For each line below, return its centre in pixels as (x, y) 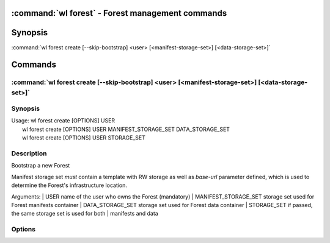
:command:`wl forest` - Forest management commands (119, 13)
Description (29, 153)
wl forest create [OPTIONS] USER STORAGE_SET (84, 138)
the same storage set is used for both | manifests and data (85, 214)
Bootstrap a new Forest (41, 166)
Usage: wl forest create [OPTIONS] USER (63, 121)
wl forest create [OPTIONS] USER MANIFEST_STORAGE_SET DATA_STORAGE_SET (126, 129)
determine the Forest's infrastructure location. (69, 185)
